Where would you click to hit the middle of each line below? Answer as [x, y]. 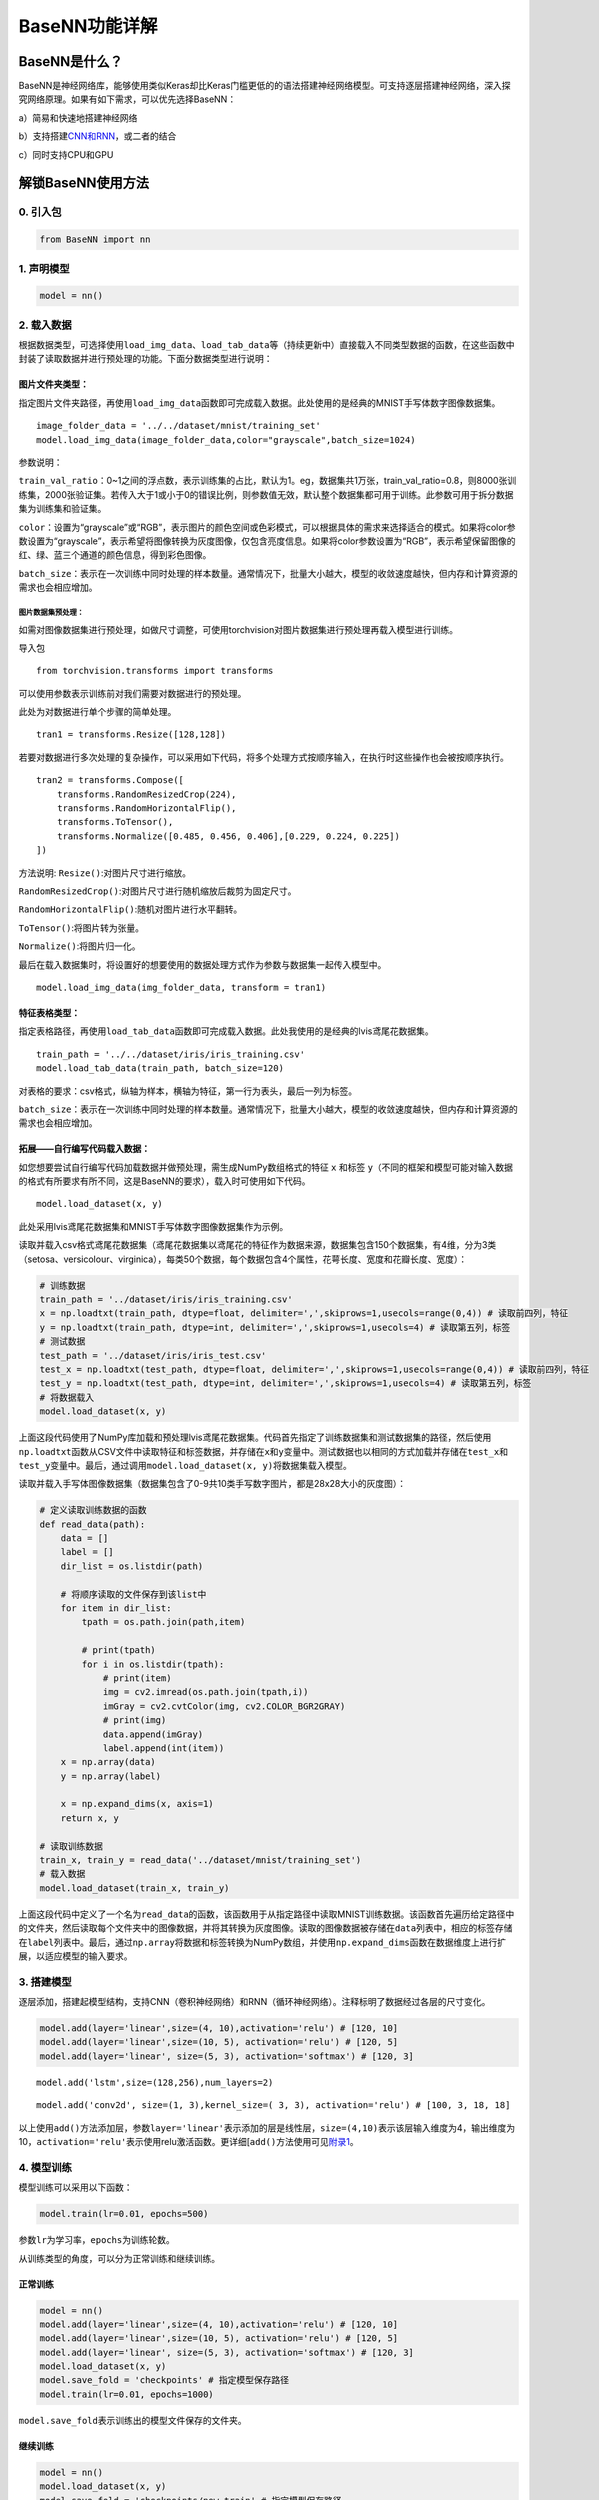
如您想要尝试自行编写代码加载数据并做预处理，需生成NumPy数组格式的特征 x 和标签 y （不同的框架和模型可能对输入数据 [266, 1167]
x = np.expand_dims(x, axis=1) [137, 1804]
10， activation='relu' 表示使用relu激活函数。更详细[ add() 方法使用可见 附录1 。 [188, 2142]
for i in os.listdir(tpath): [153, 1664]
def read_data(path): [92, 1524]
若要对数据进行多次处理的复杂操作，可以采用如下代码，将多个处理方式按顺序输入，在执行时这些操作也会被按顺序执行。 [263, 757]
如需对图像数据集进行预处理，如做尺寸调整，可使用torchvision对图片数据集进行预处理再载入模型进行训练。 [238, 629]
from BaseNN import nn [95, 239]
